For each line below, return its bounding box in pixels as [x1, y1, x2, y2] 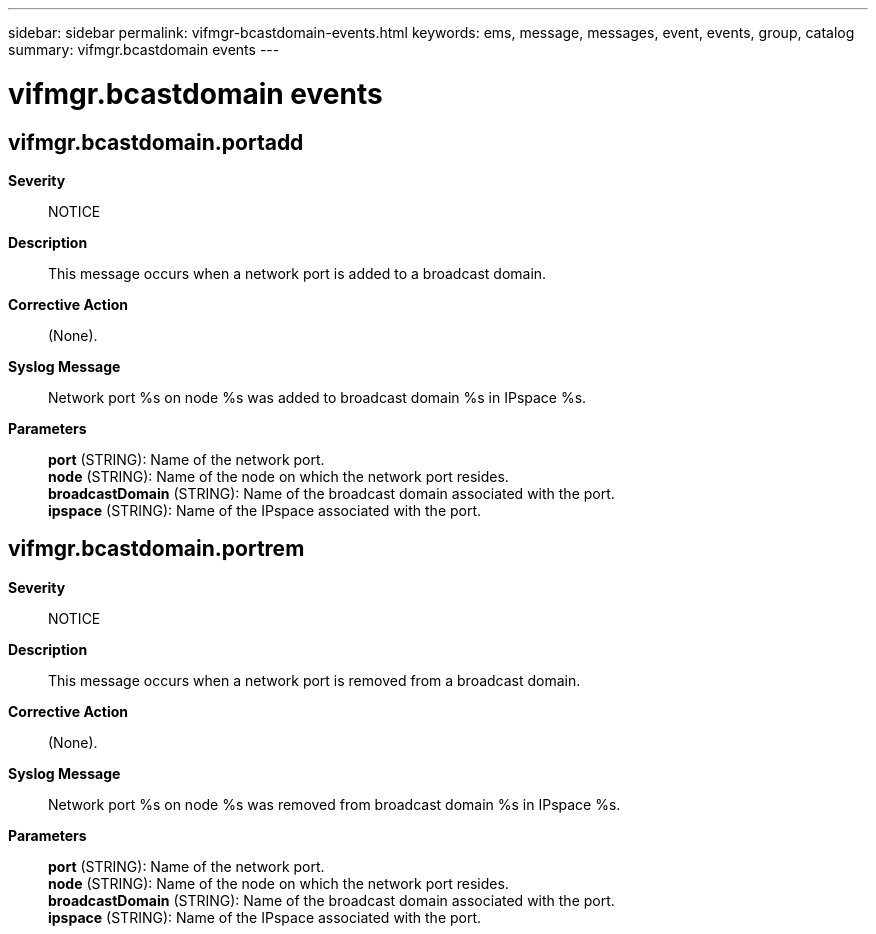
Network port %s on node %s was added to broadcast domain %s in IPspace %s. [48, 388, 587, 406]
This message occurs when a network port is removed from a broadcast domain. [48, 671, 581, 689]
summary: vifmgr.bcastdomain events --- [8, 41, 280, 58]
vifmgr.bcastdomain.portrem [8, 536, 305, 562]
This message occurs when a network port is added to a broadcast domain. [48, 264, 547, 282]
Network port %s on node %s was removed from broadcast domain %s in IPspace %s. [48, 795, 621, 813]
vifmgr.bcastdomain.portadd [8, 129, 304, 155]
